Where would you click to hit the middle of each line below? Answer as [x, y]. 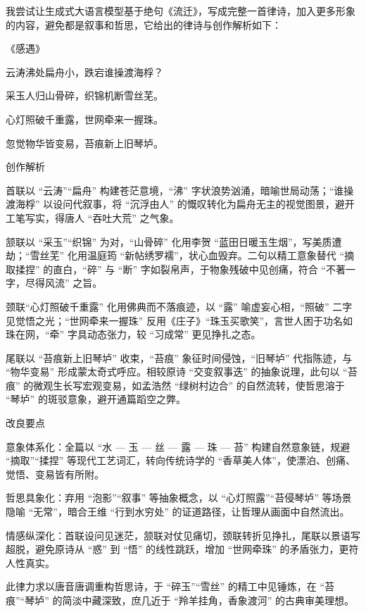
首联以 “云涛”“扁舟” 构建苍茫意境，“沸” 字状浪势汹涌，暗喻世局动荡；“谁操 [180, 190]
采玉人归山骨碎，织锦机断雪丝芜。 [84, 95]
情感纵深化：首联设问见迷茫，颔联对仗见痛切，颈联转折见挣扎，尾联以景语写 [183, 535]
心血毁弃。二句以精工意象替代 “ [271, 255]
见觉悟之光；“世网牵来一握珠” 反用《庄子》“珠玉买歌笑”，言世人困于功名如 [179, 320]
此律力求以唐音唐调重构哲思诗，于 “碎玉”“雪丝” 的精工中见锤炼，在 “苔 [170, 586]
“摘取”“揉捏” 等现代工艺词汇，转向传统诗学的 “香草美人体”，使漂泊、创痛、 [181, 460]
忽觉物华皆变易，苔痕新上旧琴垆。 [84, 143]
